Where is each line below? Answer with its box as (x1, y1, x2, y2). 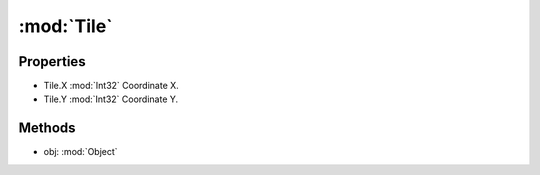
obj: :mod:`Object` (43, 146, 119, 158)
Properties (18, 53, 86, 70)
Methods (18, 120, 76, 137)
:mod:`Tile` (18, 15, 114, 37)
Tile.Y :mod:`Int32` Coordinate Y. (43, 93, 179, 105)
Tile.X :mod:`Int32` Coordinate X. (43, 80, 179, 92)
